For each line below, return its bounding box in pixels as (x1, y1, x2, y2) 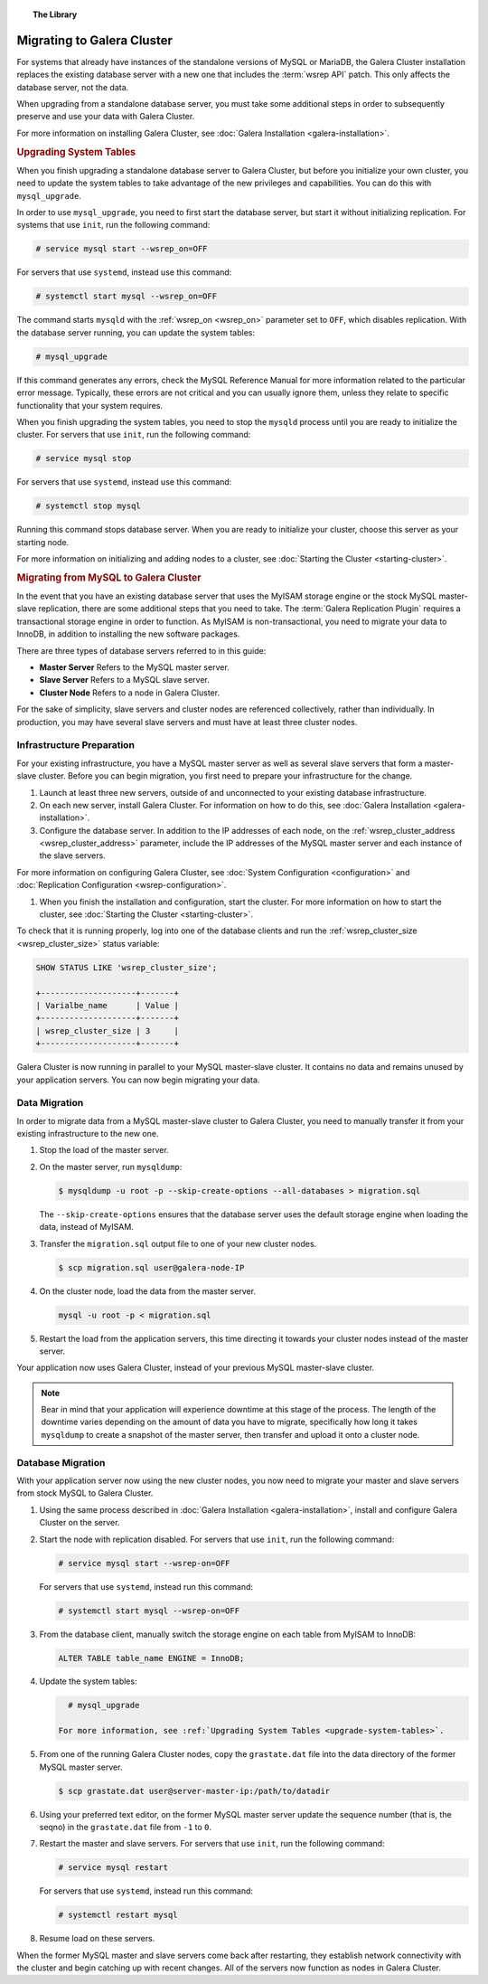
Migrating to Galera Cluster (16, 33, 174, 48)
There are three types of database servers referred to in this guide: (16, 645, 267, 656)
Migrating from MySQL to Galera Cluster (16, 571, 202, 583)
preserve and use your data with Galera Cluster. (16, 111, 195, 122)
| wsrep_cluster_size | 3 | (35, 1025, 180, 1035)
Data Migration (16, 1097, 84, 1110)
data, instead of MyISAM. (39, 1222, 135, 1233)
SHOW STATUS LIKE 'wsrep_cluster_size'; (35, 962, 217, 972)
